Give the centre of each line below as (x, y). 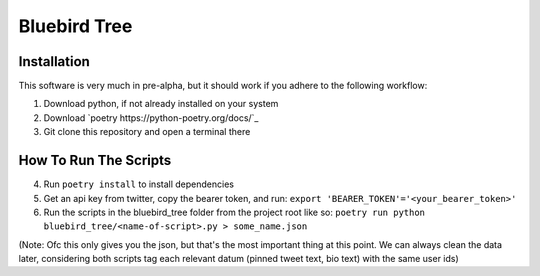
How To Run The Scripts (95, 160)
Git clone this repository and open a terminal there (147, 132)
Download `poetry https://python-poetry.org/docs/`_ (151, 117)
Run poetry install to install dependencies (139, 184)
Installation (54, 61)
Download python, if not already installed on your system (161, 104)
